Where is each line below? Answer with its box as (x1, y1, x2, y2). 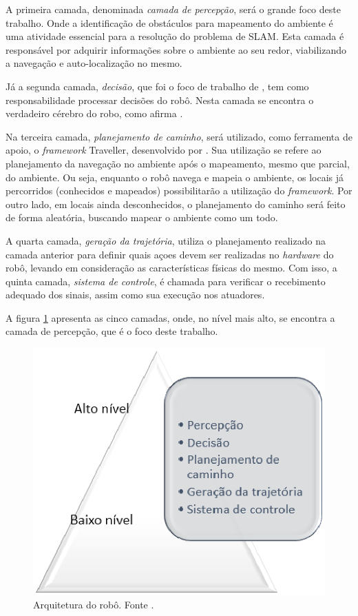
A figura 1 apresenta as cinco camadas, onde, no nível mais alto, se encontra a (6, 310, 335, 325)
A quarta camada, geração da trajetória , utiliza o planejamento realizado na (6, 233, 326, 247)
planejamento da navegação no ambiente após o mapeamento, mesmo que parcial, (6, 156, 350, 170)
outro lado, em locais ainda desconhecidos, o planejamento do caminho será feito (6, 196, 346, 211)
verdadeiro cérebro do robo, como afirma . (6, 106, 183, 121)
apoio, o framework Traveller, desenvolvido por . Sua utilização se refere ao (6, 143, 322, 157)
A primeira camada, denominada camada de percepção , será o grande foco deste (6, 2, 341, 16)
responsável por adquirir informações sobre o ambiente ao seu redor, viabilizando (6, 42, 346, 57)
